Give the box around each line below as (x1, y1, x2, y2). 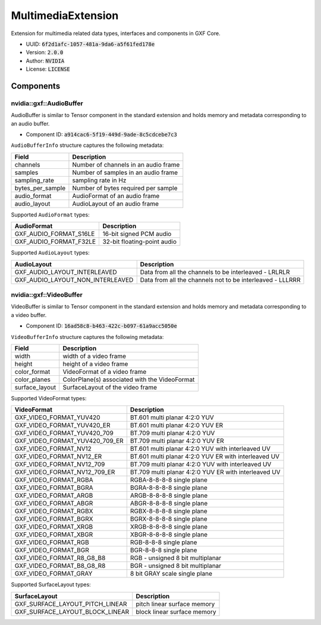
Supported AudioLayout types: (11, 249, 90, 256)
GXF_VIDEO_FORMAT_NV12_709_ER (14, 468, 115, 476)
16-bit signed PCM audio (102, 230, 172, 238)
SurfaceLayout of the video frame (62, 383, 158, 391)
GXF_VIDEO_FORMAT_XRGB (14, 523, 93, 531)
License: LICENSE (26, 65, 71, 73)
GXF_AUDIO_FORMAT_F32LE (14, 238, 96, 246)
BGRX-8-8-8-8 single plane (130, 515, 207, 523)
